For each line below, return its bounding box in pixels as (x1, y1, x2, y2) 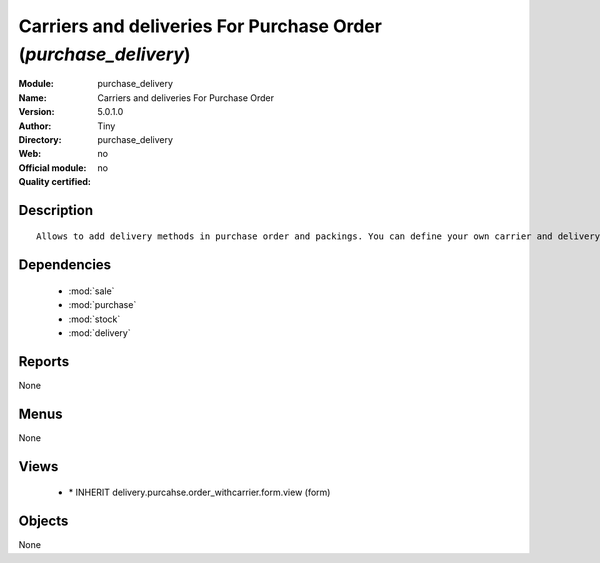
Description (18, 201, 94, 219)
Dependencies (18, 256, 112, 274)
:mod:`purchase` (68, 299, 137, 311)
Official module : (18, 161, 87, 174)
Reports (18, 353, 70, 370)
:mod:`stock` (68, 313, 121, 325)
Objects (18, 513, 69, 530)
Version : (18, 106, 55, 118)
